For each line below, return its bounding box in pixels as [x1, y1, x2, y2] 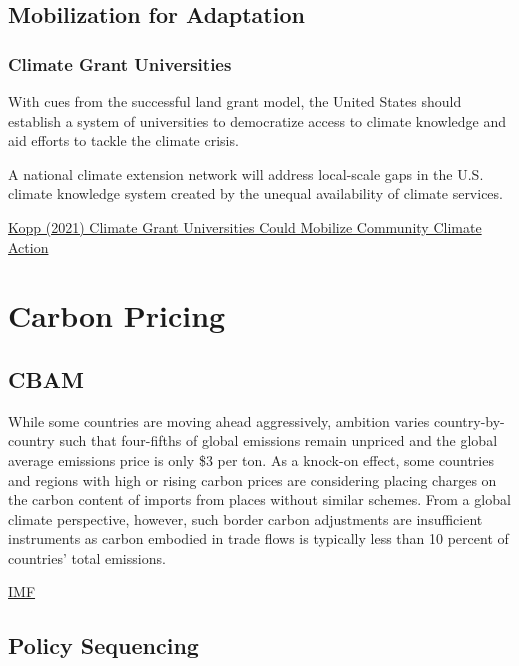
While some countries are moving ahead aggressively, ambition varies [8, 410, 430, 431]
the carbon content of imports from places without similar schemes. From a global [8, 489, 511, 510]
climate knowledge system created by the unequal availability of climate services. [8, 183, 503, 204]
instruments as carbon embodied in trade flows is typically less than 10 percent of [8, 528, 509, 549]
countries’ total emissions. [8, 547, 166, 568]
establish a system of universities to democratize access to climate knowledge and [8, 110, 506, 131]
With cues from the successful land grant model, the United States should [8, 91, 462, 111]
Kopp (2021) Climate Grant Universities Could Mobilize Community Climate [8, 216, 482, 237]
